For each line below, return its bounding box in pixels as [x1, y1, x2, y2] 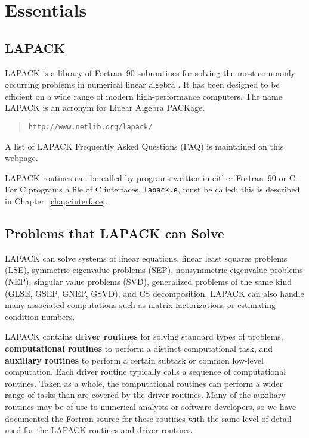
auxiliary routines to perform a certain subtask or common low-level [5, 353, 264, 366]
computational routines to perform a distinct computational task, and [5, 342, 273, 354]
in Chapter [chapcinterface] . [5, 195, 108, 207]
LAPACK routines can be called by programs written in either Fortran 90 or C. [5, 171, 298, 184]
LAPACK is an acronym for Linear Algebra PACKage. [5, 101, 205, 114]
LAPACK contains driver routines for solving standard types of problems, [5, 330, 283, 343]
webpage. [5, 151, 38, 164]
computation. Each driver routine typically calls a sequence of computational [5, 365, 286, 378]
